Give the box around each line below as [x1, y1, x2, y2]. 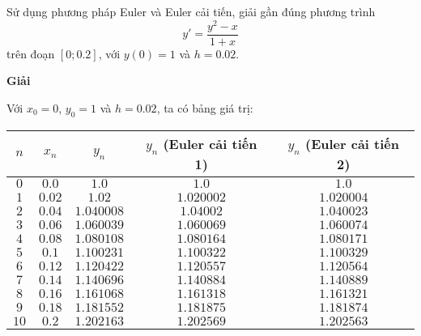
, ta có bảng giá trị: [156, 99, 253, 116]
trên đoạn [6, 45, 55, 62]
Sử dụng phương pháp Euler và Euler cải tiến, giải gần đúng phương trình [6, 3, 376, 19]
